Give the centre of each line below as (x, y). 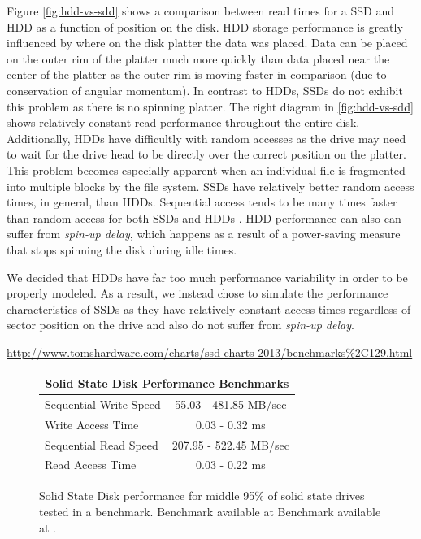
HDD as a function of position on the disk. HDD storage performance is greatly (205, 26)
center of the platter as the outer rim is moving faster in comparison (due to (197, 74)
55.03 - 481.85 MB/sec (231, 404)
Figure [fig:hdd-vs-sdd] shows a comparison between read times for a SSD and (201, 11)
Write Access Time (92, 424)
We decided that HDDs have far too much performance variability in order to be (207, 277)
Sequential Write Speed (103, 404)
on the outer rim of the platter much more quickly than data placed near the (198, 58)
